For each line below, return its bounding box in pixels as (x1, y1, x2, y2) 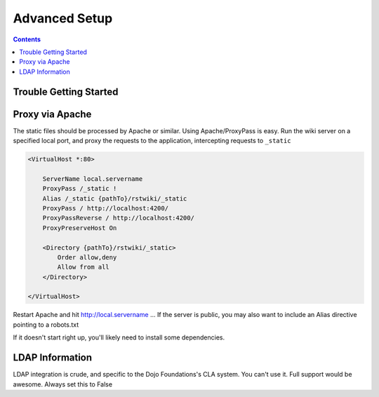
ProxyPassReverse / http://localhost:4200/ (42, 214, 194, 222)
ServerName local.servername (42, 175, 143, 182)
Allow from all (57, 263, 110, 271)
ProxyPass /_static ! (42, 184, 117, 193)
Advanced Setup (13, 11, 113, 26)
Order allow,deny (57, 253, 117, 261)
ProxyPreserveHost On (42, 224, 117, 231)
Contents (13, 35, 41, 43)
